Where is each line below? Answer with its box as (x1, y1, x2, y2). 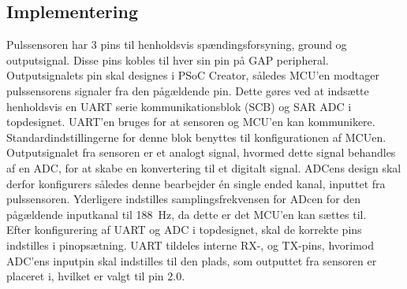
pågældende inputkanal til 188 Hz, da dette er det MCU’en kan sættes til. (6, 206, 367, 222)
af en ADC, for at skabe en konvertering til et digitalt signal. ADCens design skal (6, 159, 401, 176)
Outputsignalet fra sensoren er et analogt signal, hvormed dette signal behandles (6, 144, 396, 161)
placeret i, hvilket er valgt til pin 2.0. (6, 268, 185, 284)
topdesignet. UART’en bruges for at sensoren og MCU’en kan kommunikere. (6, 113, 375, 130)
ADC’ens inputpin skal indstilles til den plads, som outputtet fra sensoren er (6, 252, 377, 269)
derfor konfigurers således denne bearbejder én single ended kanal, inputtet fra (6, 175, 386, 191)
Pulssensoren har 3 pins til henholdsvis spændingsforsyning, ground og (6, 36, 347, 53)
